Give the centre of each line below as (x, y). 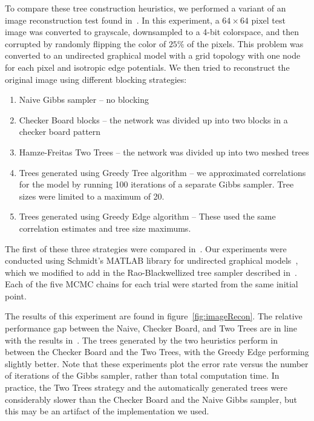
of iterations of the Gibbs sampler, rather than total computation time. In (142, 375)
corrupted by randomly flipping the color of (86, 43)
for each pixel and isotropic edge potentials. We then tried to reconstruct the (147, 67)
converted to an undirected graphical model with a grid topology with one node (153, 55)
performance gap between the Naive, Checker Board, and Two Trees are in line (151, 328)
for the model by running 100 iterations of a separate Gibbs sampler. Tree (156, 184)
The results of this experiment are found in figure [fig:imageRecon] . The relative (154, 316)
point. (16, 295)
